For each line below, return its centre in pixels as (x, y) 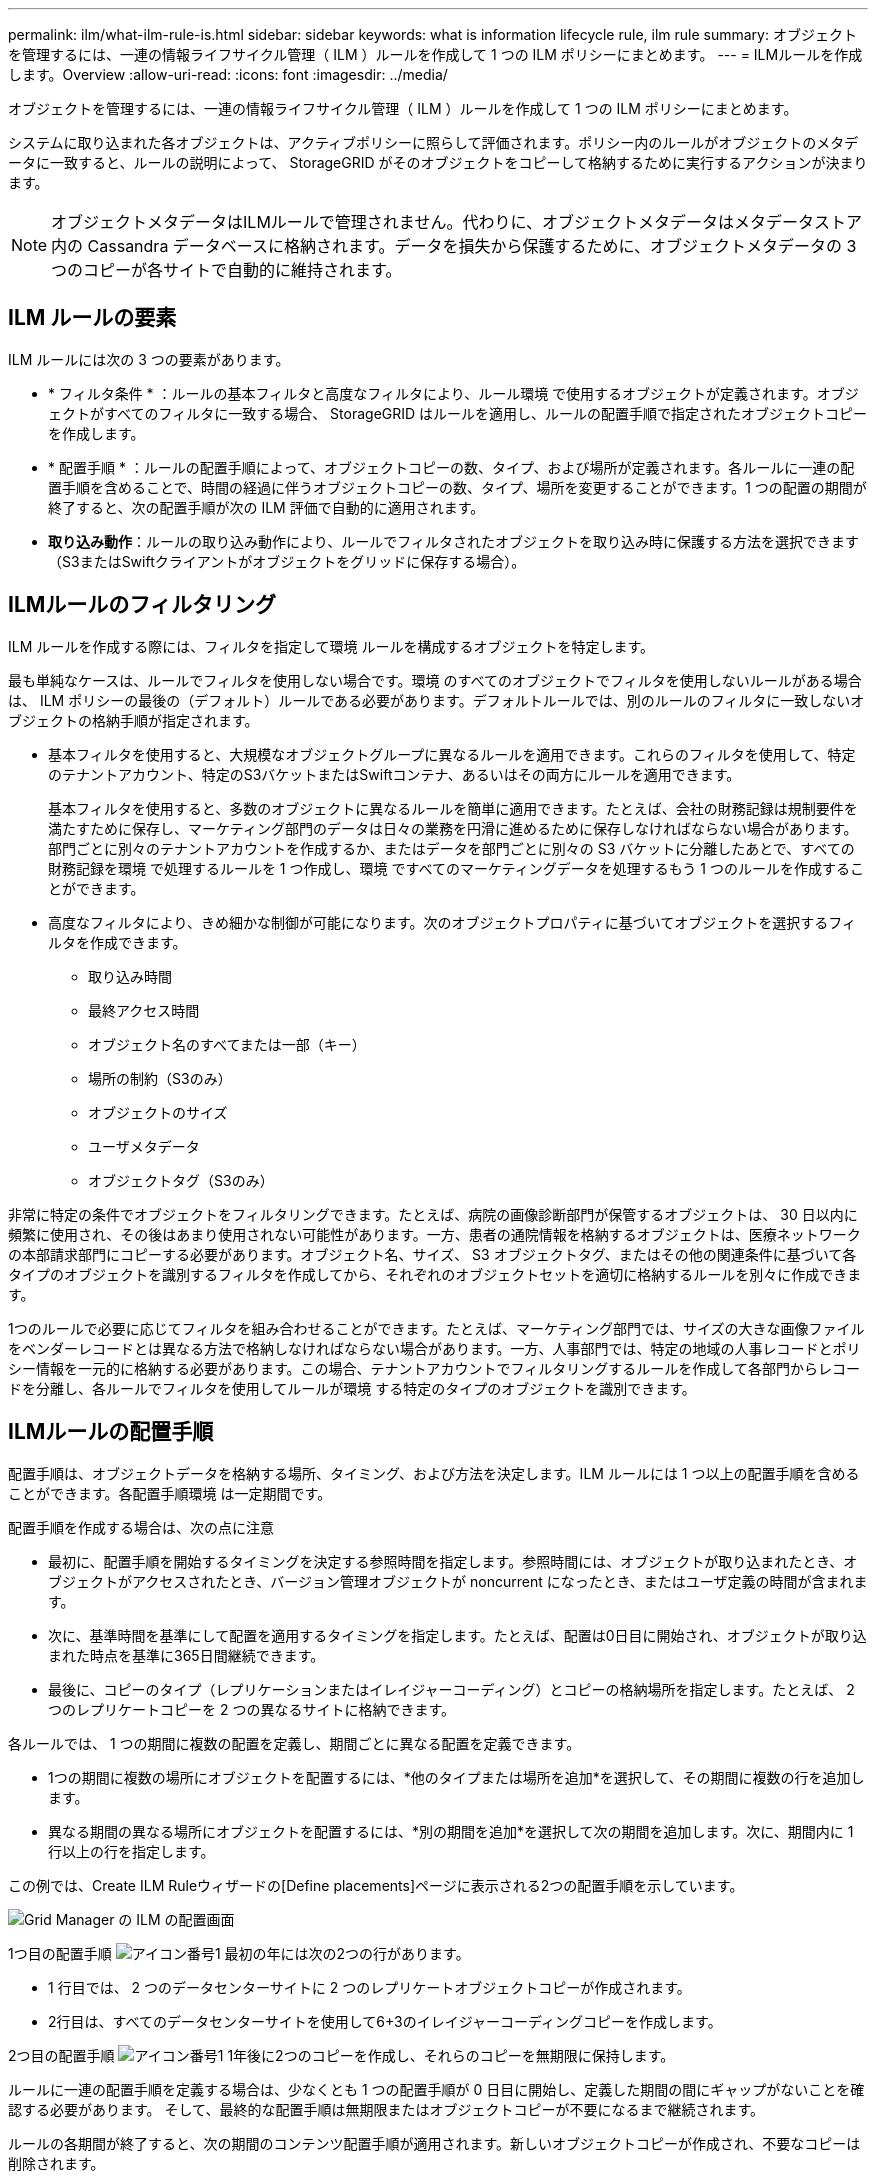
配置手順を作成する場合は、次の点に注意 (141, 1527)
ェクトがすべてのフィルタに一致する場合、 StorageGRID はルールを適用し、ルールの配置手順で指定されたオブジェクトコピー (458, 413)
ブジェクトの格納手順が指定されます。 (133, 720)
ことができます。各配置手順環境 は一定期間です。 (170, 1493)
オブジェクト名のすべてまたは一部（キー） (227, 1044)
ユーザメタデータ (144, 1146)
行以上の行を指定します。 (131, 1851)
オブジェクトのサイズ (158, 1112)
